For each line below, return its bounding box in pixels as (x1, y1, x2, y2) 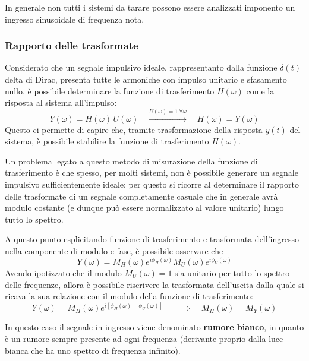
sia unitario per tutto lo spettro (175, 267, 290, 279)
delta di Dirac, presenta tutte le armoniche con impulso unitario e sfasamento (5, 73, 287, 85)
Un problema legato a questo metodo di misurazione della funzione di (5, 154, 258, 167)
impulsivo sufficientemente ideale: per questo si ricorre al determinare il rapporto (5, 178, 299, 191)
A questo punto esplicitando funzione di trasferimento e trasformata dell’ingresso (5, 233, 299, 245)
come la (246, 84, 275, 97)
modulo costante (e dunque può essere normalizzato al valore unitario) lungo (5, 201, 284, 214)
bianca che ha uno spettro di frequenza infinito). (5, 344, 181, 356)
